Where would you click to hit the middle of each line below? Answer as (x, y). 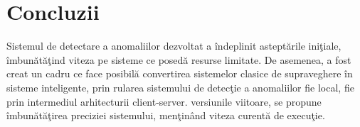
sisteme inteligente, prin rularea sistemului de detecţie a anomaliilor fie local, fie (180, 87)
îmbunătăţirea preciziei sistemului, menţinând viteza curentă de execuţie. (166, 115)
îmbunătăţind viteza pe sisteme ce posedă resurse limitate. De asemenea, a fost (179, 59)
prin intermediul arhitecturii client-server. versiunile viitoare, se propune (164, 101)
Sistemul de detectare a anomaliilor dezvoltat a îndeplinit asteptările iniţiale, (174, 46)
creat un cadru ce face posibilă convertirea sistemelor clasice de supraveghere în (180, 73)
